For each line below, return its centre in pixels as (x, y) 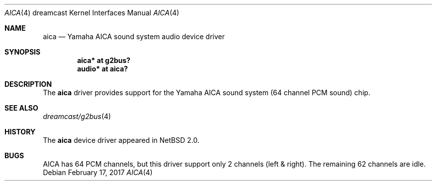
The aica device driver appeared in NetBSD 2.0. (121, 140)
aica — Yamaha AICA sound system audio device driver (134, 36)
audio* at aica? (103, 69)
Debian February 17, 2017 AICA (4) (98, 172)
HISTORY (20, 132)
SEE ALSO (21, 108)
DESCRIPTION (28, 84)
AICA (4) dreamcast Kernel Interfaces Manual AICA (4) (92, 13)
